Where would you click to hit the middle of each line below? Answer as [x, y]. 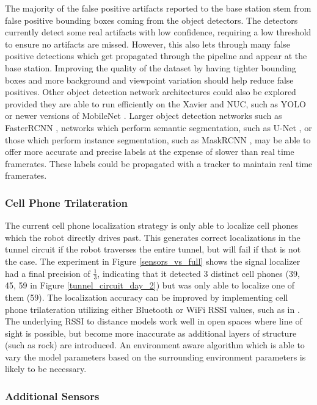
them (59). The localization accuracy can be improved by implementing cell [147, 297]
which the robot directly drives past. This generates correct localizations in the [153, 237]
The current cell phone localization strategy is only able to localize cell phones [151, 225]
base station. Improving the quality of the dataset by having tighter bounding [151, 67]
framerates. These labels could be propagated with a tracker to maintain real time [159, 163]
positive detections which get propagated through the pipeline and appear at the [156, 56]
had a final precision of [48, 273]
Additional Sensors [52, 396]
